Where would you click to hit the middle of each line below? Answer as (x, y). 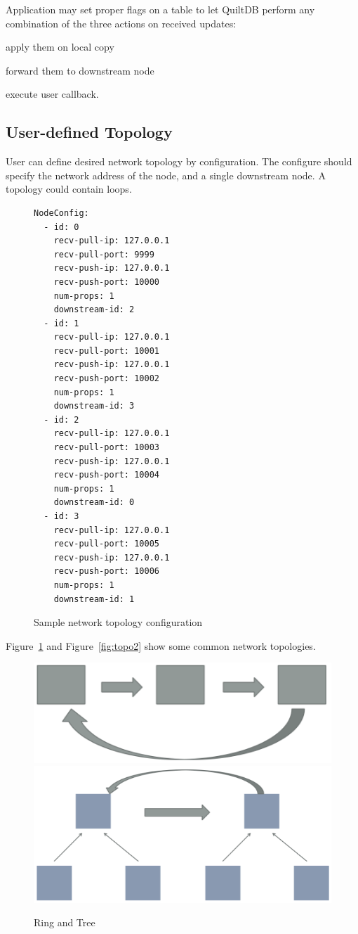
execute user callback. (52, 94)
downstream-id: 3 (94, 406)
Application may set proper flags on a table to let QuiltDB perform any (160, 9)
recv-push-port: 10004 (106, 475)
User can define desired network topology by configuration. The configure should (179, 161)
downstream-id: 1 (94, 599)
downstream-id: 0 (94, 503)
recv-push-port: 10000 (106, 282)
